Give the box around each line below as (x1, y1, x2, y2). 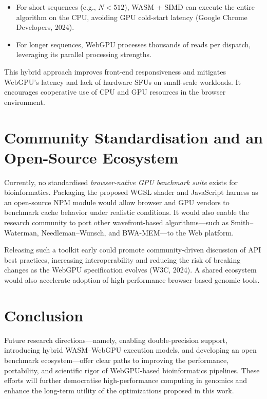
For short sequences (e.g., (16, 2, 96, 12)
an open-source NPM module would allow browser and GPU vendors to (4, 196, 230, 207)
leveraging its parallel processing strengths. (16, 49, 151, 60)
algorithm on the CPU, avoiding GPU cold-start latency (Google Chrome (16, 11, 247, 22)
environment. (4, 96, 45, 107)
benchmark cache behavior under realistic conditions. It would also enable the (4, 207, 249, 217)
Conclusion (4, 304, 84, 325)
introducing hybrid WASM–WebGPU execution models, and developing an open (4, 344, 257, 355)
